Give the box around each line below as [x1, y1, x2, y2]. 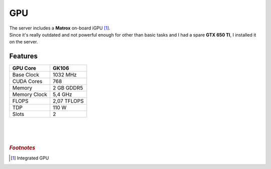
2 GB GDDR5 [53, 84, 83, 91]
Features [9, 52, 38, 60]
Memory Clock [12, 91, 47, 98]
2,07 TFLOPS [53, 97, 84, 104]
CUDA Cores [12, 78, 43, 85]
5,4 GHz [53, 91, 72, 98]
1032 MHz [53, 71, 77, 78]
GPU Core [12, 65, 36, 72]
